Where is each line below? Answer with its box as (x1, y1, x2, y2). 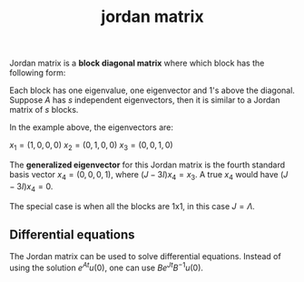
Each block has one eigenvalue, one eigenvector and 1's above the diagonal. (9, 85, 295, 96)
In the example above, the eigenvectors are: (9, 122, 174, 133)
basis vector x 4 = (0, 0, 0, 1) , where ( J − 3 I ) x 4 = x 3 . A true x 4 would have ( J (9, 168, 289, 182)
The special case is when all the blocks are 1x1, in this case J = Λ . (9, 200, 256, 211)
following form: (9, 67, 66, 78)
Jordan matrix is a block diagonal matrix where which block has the (9, 57, 265, 69)
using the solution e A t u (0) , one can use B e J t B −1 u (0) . (9, 261, 204, 274)
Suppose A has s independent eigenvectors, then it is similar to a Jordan (9, 95, 280, 106)
